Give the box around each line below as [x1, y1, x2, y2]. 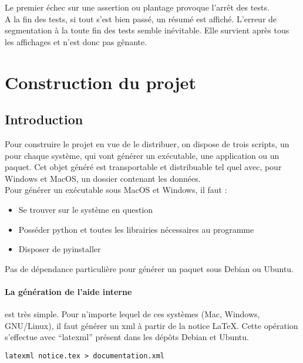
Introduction [5, 110, 83, 128]
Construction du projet [5, 70, 196, 94]
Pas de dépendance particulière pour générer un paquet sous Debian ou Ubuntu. [5, 262, 294, 274]
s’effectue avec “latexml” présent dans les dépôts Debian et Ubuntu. [5, 331, 249, 343]
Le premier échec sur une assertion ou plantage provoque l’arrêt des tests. [5, 1, 270, 13]
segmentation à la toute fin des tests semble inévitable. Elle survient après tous [5, 24, 289, 36]
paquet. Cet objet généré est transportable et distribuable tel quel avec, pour [5, 161, 282, 173]
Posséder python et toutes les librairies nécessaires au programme [18, 223, 254, 235]
